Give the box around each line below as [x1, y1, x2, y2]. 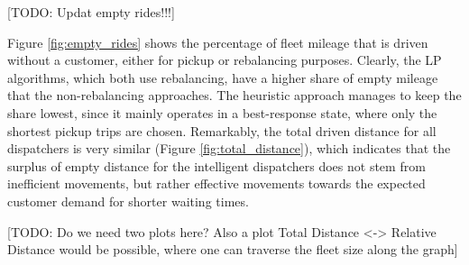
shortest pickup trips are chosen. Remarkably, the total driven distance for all [7, 121, 437, 140]
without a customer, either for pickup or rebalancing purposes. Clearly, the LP [7, 50, 442, 69]
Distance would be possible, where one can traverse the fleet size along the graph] [7, 240, 458, 259]
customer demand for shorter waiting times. [7, 191, 249, 210]
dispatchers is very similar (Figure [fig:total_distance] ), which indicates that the [7, 139, 451, 158]
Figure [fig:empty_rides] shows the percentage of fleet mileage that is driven [7, 32, 428, 51]
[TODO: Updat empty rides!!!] [7, 3, 175, 21]
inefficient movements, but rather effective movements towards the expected [7, 174, 426, 193]
